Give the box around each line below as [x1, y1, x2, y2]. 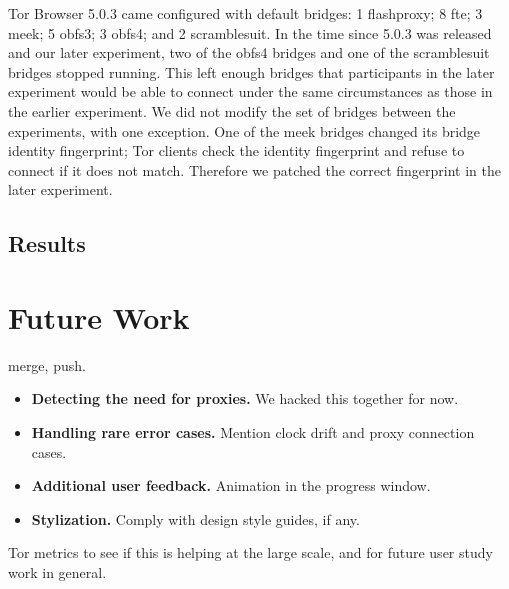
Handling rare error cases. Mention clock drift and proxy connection [31, 422, 475, 443]
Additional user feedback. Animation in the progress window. [31, 475, 431, 496]
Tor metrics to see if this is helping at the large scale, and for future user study [8, 542, 493, 563]
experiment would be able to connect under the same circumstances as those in [8, 81, 493, 102]
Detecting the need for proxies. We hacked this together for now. [31, 388, 459, 409]
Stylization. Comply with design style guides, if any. [31, 508, 360, 529]
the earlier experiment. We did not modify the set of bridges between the [8, 100, 456, 121]
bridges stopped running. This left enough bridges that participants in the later [8, 61, 495, 82]
